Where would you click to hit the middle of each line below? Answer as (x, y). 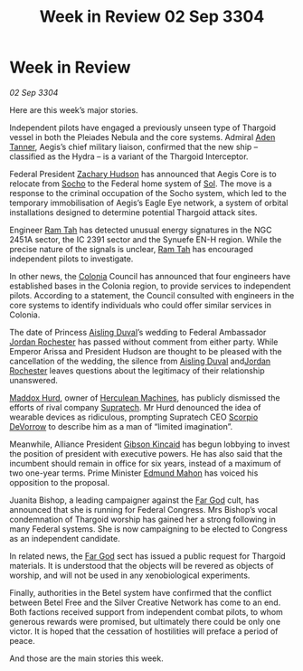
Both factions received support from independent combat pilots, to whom (146, 611)
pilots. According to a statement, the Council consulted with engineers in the (152, 295)
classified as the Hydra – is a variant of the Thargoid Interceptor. (129, 156)
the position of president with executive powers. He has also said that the (146, 453)
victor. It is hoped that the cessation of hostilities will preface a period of (144, 631)
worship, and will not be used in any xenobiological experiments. (130, 575)
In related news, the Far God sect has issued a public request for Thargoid (148, 556)
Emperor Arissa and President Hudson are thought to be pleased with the (146, 351)
